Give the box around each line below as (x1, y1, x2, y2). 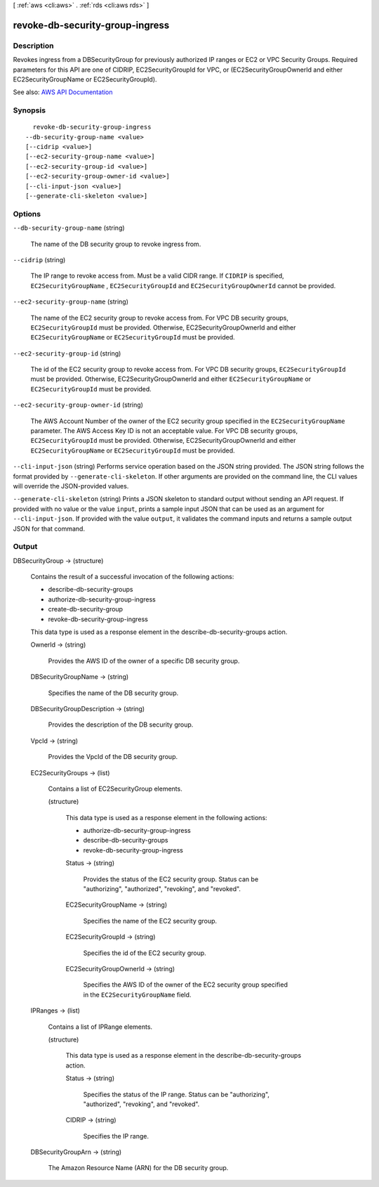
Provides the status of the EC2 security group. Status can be (83, 875, 259, 883)
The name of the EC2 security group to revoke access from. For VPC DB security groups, (30, 313, 289, 322)
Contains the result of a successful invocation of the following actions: (30, 573, 234, 581)
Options (13, 209, 41, 219)
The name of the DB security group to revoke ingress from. (30, 240, 201, 248)
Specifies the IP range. (83, 1131, 149, 1140)
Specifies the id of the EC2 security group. (83, 949, 206, 957)
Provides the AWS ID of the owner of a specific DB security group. (48, 656, 240, 665)
